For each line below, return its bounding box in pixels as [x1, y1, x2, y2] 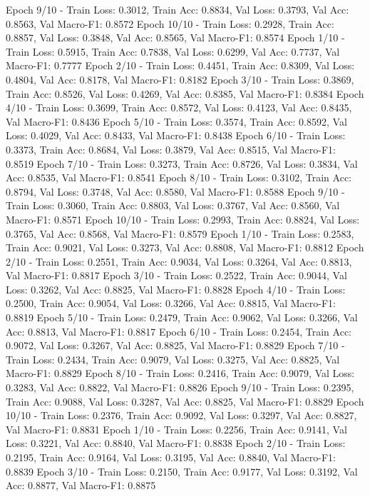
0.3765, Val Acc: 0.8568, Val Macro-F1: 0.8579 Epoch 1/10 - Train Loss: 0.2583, [6, 226, 354, 241]
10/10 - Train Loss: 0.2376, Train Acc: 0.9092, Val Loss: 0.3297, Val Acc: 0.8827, [6, 408, 357, 423]
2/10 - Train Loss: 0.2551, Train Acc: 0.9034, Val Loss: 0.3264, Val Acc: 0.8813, [6, 253, 352, 268]
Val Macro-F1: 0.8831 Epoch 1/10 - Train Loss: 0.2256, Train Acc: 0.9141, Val [6, 421, 347, 436]
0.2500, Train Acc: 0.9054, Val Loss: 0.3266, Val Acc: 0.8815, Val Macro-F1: [6, 296, 336, 311]
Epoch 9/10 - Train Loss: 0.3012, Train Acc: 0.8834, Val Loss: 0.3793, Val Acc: [6, 2, 349, 16]
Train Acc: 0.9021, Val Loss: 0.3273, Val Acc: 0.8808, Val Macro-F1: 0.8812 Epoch [6, 240, 364, 255]
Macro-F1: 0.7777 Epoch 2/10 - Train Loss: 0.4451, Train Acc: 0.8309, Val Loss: [6, 58, 355, 73]
